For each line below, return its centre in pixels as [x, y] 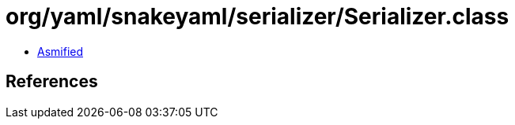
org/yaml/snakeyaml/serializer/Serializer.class [257, 17]
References [52, 82]
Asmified [61, 51]
